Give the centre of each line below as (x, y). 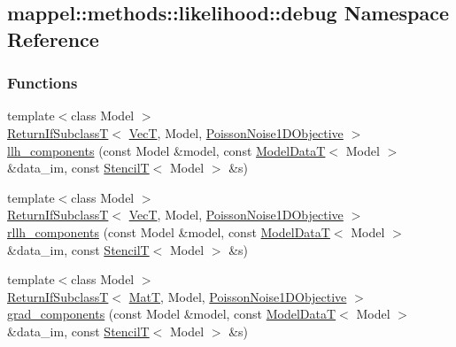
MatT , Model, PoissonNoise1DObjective (238, 296)
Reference (53, 39)
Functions (43, 83)
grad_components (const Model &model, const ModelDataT (172, 314)
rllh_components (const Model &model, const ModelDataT (169, 231)
